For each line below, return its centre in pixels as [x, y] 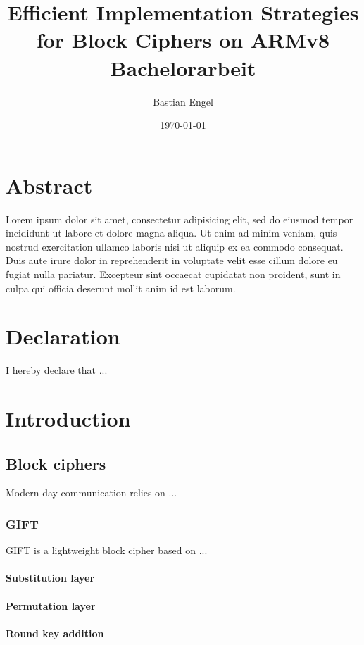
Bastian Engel [183, 101]
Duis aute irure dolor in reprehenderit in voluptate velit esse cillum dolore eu [172, 260]
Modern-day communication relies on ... [92, 493]
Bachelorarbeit [183, 67]
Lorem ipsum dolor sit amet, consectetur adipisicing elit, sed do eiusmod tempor [180, 219]
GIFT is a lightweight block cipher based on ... [107, 550]
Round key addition [55, 633]
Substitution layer [50, 578]
